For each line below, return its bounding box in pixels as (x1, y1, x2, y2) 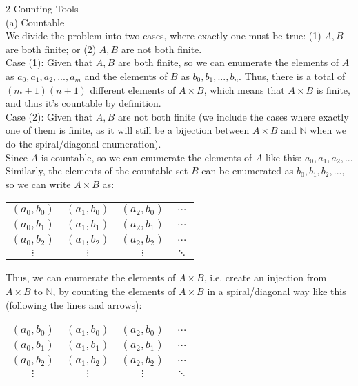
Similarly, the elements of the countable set (6, 163, 188, 178)
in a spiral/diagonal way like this (207, 283, 346, 298)
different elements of (90, 82, 176, 96)
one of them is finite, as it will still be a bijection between (6, 123, 250, 137)
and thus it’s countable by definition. (6, 96, 161, 110)
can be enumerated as (201, 163, 294, 178)
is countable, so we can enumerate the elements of (41, 150, 252, 164)
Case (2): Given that (6, 109, 93, 123)
